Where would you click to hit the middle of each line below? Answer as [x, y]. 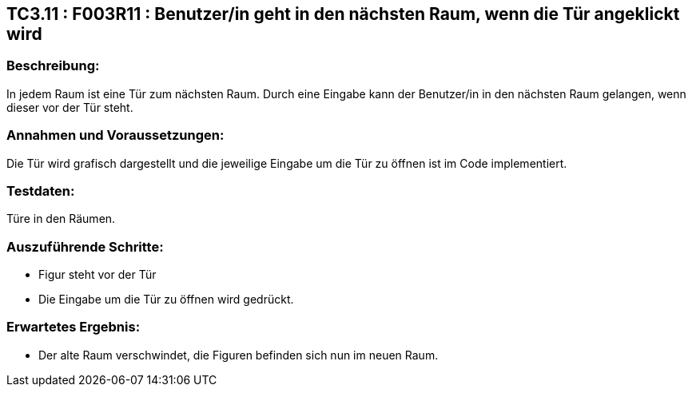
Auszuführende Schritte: [85, 246]
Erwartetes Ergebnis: [74, 327]
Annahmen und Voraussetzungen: [115, 135]
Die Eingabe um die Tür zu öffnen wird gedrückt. [166, 300]
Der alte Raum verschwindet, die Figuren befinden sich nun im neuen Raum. [239, 355]
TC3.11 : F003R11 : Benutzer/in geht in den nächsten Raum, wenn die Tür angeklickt [343, 14]
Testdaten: [41, 191]
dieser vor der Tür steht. [70, 107]
